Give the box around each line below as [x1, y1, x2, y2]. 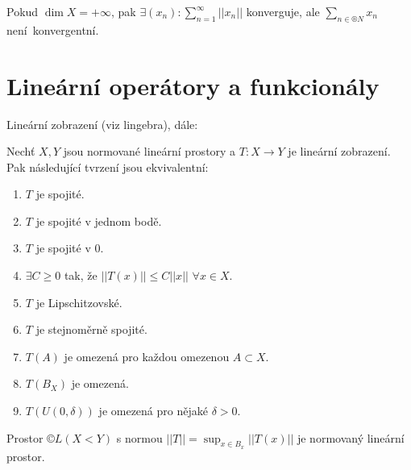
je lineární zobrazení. [288, 143, 391, 160]
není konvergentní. [6, 21, 99, 38]
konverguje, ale [246, 3, 320, 19]
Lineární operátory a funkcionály [6, 69, 380, 102]
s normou [116, 429, 163, 446]
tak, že [64, 267, 98, 284]
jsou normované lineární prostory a [63, 143, 236, 160]
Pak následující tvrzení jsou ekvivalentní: [6, 158, 209, 175]
